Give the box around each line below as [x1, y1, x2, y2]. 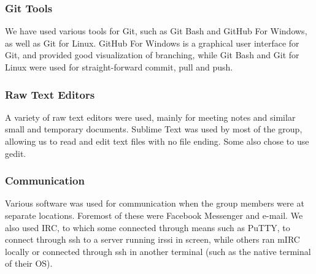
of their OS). [5, 257, 53, 270]
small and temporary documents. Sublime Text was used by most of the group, [5, 123, 303, 135]
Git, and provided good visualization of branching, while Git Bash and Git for [5, 48, 299, 61]
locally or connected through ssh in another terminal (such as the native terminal [5, 245, 311, 257]
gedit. [5, 147, 26, 159]
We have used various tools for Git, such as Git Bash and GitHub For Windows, [5, 25, 307, 37]
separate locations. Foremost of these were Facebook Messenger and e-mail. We [5, 209, 303, 221]
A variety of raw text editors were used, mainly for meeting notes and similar [5, 110, 296, 123]
